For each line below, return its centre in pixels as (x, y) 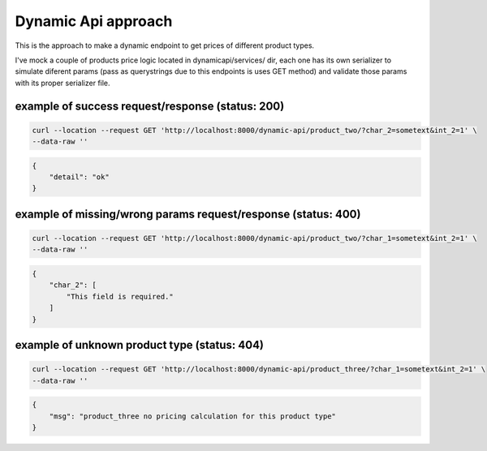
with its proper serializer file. (62, 83)
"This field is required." (120, 296)
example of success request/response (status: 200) (150, 106)
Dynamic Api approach (94, 21)
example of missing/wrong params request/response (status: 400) (188, 214)
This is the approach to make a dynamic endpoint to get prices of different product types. (165, 45)
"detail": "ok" (79, 177)
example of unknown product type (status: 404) (139, 345)
